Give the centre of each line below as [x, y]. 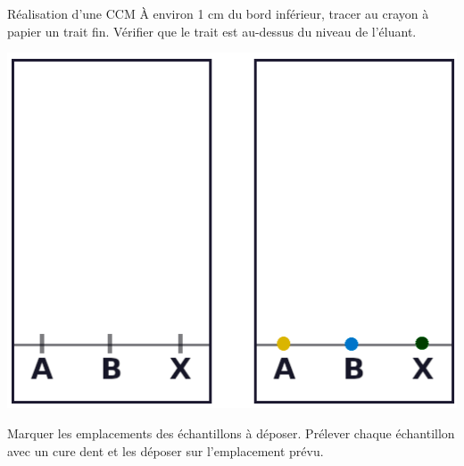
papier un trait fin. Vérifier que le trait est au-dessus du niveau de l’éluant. [212, 31]
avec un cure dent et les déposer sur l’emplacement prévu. [166, 450]
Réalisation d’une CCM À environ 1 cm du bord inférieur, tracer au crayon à [218, 13]
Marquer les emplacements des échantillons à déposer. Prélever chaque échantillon [231, 433]
